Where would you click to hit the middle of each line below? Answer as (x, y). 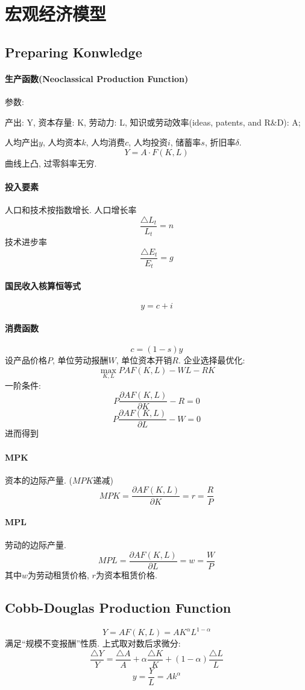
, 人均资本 (62, 142)
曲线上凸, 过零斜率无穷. (51, 163)
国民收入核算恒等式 (43, 285)
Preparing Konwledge (74, 52)
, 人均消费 (105, 142)
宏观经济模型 (56, 14)
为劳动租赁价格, (58, 574)
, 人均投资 (148, 142)
